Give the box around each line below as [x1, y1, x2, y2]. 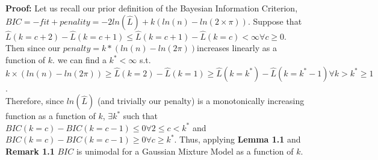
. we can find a [52, 54, 107, 66]
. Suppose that [247, 14, 302, 27]
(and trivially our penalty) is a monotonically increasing [97, 94, 305, 107]
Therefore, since [5, 94, 64, 107]
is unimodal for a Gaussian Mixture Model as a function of [76, 144, 294, 157]
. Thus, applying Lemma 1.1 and [174, 133, 301, 146]
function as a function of [5, 109, 96, 122]
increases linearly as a [197, 42, 277, 54]
